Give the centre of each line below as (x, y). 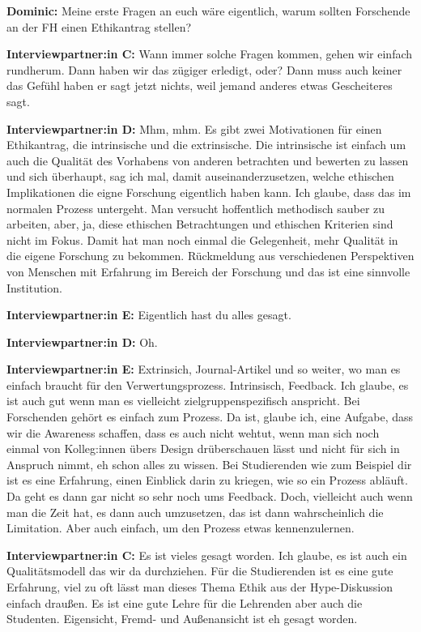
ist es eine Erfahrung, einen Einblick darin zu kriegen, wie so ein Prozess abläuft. (207, 480)
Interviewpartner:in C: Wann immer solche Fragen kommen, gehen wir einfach (210, 54)
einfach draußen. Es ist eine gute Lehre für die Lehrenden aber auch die (185, 602)
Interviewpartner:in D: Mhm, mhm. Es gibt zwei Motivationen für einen (194, 128)
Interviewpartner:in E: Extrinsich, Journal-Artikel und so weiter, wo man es (204, 369)
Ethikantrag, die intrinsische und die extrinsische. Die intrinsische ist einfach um (206, 145)
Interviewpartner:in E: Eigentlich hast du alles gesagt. (149, 315)
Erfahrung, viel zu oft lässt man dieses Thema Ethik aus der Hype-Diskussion (200, 587)
